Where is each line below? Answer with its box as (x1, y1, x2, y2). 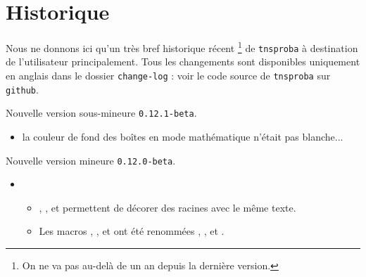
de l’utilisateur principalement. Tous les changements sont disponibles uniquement (6, 54, 360, 69)
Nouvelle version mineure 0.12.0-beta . (6, 153, 176, 167)
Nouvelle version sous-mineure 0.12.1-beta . (6, 105, 197, 120)
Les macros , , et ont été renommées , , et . (39, 224, 225, 238)
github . (6, 82, 39, 96)
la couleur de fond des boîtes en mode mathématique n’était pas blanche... (22, 129, 343, 143)
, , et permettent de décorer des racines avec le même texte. (39, 200, 296, 214)
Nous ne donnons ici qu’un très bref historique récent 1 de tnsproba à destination (6, 39, 358, 55)
